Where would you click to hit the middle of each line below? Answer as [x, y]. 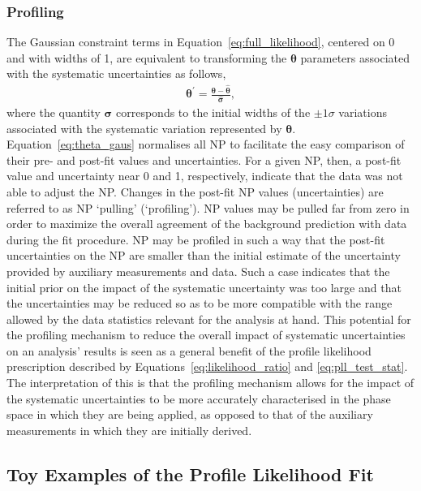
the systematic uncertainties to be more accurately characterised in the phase [199, 398]
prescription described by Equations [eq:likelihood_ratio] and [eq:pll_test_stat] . [207, 366]
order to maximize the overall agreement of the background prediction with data [207, 224]
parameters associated [355, 57]
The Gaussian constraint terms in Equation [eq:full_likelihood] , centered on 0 [201, 42]
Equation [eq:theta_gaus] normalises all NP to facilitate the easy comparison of [206, 144]
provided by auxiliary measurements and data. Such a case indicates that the [198, 271]
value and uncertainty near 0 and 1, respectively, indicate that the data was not [205, 176]
